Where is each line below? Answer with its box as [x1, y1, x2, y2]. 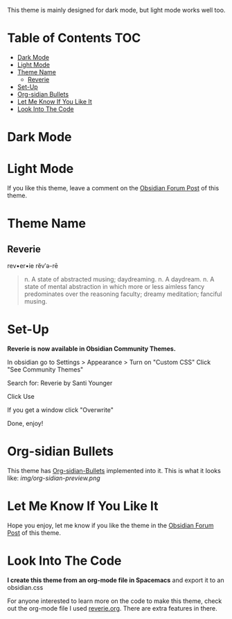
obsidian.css [7, 583, 44, 591]
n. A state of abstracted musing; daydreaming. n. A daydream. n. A [24, 275, 215, 283]
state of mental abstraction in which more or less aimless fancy [24, 283, 205, 291]
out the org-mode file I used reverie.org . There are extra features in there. [7, 604, 217, 612]
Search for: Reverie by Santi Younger [7, 379, 113, 387]
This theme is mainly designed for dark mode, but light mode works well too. [7, 6, 226, 14]
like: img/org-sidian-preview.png [7, 474, 100, 482]
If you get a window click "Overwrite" [7, 406, 114, 414]
